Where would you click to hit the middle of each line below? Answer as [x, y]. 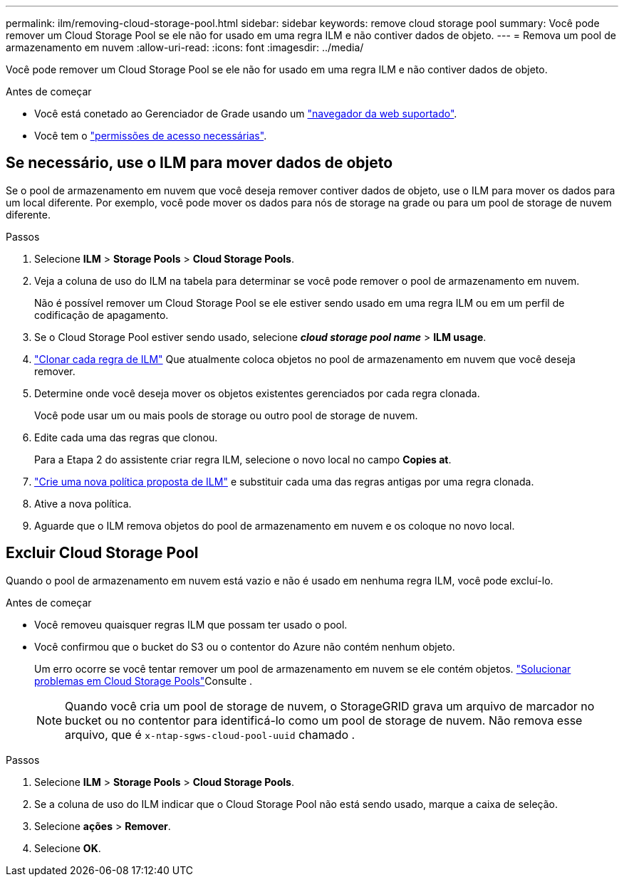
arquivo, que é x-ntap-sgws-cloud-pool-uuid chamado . [210, 734]
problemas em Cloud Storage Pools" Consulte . [144, 681]
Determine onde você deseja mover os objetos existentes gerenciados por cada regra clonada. [257, 393]
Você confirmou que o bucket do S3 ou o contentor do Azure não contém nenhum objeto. [245, 646]
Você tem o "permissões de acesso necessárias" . [151, 136]
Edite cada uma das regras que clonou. [126, 437]
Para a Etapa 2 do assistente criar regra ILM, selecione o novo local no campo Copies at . [243, 459]
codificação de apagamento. [102, 315]
